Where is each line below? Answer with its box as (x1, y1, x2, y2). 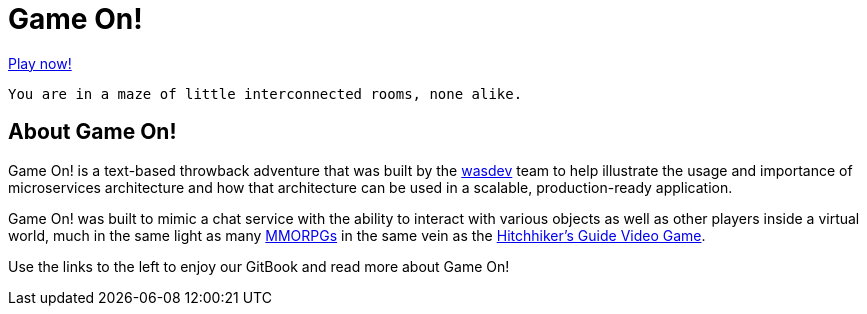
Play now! (8, 54, 72, 72)
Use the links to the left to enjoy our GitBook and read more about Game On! (8, 257, 510, 275)
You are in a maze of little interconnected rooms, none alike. (8, 85, 523, 102)
